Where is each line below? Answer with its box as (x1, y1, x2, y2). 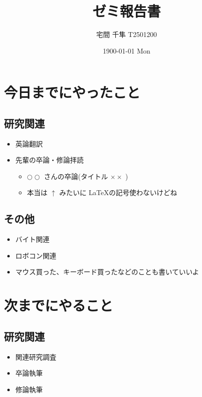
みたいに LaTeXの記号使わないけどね (59, 187, 177, 198)
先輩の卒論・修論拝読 (15, 155, 84, 165)
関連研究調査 (15, 351, 56, 361)
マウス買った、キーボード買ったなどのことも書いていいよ (15, 267, 200, 277)
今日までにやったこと (4, 82, 141, 102)
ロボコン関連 (15, 250, 56, 260)
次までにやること (4, 295, 113, 315)
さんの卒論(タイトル (44, 171, 108, 181)
